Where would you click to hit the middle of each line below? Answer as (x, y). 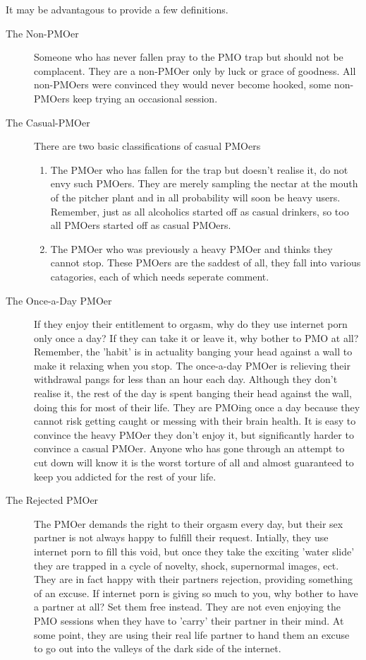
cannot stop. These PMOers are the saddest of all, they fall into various (206, 263)
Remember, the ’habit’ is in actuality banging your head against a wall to (193, 352)
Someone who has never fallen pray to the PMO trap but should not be (189, 57)
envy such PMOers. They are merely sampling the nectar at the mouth (204, 183)
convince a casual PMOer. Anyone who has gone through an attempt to (189, 448)
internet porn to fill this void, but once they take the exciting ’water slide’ (194, 551)
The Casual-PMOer (48, 122)
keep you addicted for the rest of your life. (125, 476)
